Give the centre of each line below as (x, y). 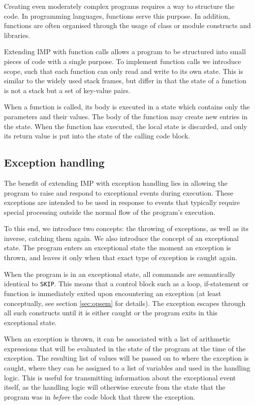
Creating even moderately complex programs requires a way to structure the (119, 6)
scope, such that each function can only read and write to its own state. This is (124, 71)
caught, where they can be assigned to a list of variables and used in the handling (127, 368)
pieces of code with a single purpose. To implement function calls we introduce (123, 61)
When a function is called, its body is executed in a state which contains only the (127, 107)
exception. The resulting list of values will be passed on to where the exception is (127, 358)
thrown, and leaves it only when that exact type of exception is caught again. (121, 257)
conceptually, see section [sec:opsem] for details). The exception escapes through (125, 303)
